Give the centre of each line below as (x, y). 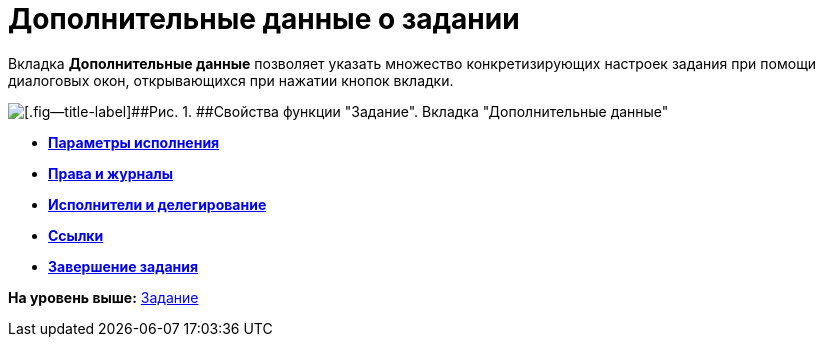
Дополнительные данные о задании (264, 19)
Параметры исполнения (134, 142)
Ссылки (76, 235)
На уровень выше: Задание (103, 297)
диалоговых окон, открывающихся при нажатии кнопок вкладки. (231, 80)
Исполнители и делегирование (157, 204)
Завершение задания (123, 266)
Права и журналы (111, 173)
